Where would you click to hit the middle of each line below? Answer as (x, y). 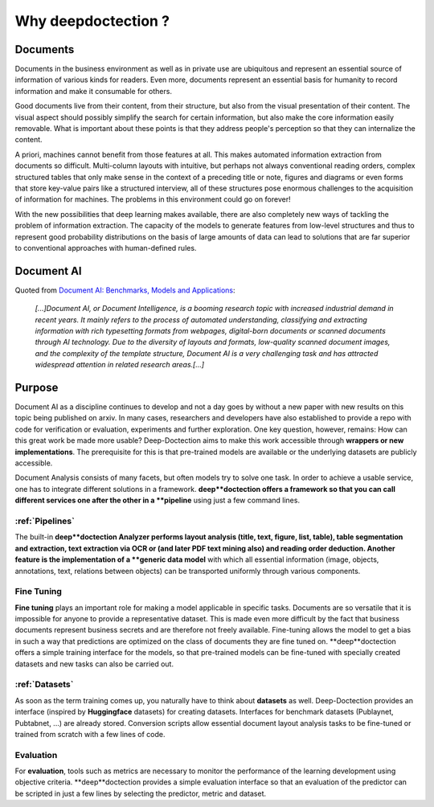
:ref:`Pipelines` (45, 521)
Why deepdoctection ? (92, 21)
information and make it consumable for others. (94, 91)
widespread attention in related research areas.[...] (120, 365)
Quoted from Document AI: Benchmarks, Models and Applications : (125, 290)
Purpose (37, 387)
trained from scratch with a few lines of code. (90, 734)
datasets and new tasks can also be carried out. (94, 664)
